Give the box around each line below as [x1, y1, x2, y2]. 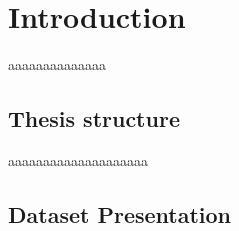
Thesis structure [8, 103, 180, 134]
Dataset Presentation [8, 198, 231, 229]
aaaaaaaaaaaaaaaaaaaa [8, 149, 148, 170]
